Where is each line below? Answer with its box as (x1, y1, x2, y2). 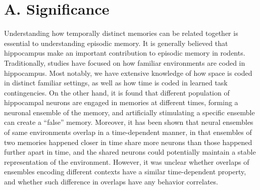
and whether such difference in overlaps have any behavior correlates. (4, 176, 218, 187)
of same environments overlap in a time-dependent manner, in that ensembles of (4, 127, 252, 137)
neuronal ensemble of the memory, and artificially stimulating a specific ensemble (4, 107, 255, 117)
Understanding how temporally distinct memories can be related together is (4, 28, 238, 38)
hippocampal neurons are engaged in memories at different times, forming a (4, 97, 238, 108)
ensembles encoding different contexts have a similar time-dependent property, (4, 166, 246, 177)
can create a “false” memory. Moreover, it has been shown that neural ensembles (4, 117, 253, 127)
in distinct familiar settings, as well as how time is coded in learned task (4, 77, 228, 88)
